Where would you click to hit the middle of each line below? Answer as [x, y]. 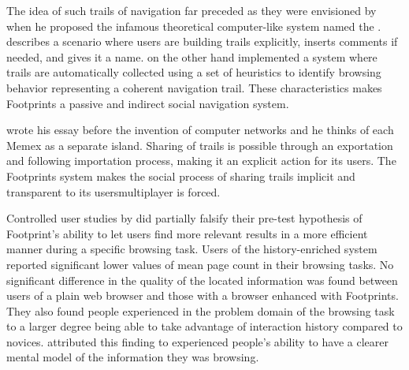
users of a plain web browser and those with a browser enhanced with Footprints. [203, 295]
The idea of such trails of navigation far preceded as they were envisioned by [191, 10]
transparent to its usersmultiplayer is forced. [113, 191]
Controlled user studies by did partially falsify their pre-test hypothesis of [184, 218]
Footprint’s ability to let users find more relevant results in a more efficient [187, 233]
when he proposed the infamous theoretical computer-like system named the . [194, 26]
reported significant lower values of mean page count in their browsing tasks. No [200, 264]
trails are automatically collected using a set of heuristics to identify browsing [194, 72]
